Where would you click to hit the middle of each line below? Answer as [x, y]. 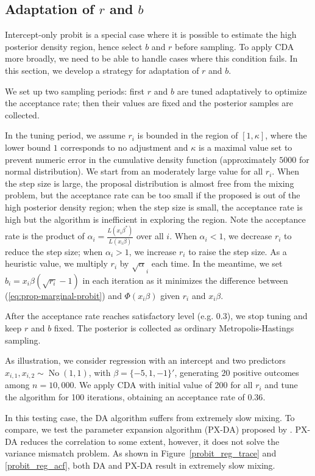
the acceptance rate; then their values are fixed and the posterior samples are [149, 103]
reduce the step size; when [54, 251]
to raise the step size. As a [238, 251]
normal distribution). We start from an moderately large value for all [134, 171]
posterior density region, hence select [74, 46]
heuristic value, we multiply [56, 263]
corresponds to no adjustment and [124, 147]
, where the [286, 135]
